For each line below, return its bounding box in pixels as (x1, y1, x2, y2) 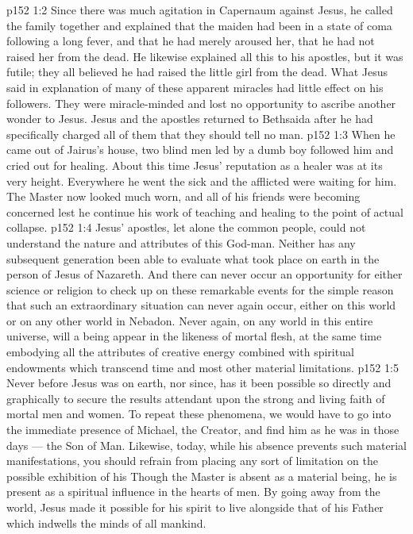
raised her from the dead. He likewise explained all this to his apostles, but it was (6, 48, 403, 64)
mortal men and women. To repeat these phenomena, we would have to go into (6, 405, 392, 422)
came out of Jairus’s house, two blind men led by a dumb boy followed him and (6, 141, 394, 158)
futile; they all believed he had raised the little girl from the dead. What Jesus (6, 63, 388, 80)
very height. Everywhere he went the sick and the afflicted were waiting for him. (6, 172, 397, 189)
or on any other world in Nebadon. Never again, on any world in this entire (6, 312, 373, 328)
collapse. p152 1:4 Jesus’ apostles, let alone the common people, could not (6, 219, 366, 236)
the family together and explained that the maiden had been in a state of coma (6, 17, 392, 33)
